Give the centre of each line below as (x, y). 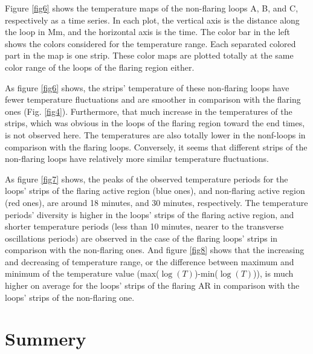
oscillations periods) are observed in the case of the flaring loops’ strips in (141, 238)
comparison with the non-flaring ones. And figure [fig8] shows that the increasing (155, 250)
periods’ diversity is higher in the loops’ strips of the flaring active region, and (150, 214)
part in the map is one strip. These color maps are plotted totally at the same (149, 55)
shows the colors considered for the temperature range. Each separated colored (150, 43)
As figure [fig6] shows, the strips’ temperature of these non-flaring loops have (147, 87)
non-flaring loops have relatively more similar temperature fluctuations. (137, 159)
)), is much (273, 273)
